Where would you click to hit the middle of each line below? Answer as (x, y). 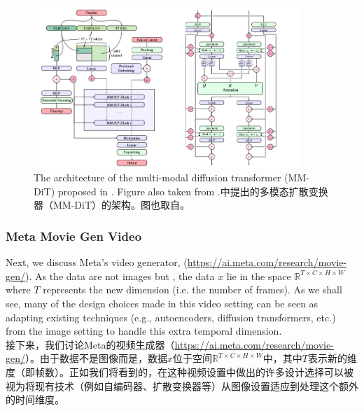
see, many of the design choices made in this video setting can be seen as (162, 303)
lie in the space (259, 276)
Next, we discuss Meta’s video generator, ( (97, 262)
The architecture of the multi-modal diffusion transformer (157, 177)
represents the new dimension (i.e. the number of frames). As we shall (192, 290)
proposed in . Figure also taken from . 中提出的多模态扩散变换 (193, 191)
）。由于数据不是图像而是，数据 (96, 358)
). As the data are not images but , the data (120, 276)
